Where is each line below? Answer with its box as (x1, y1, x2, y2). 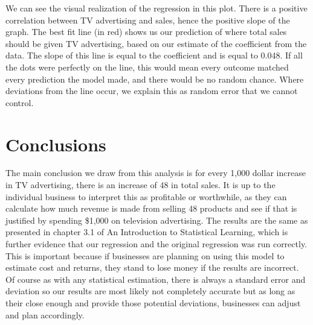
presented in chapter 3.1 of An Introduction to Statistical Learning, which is (5, 226, 288, 238)
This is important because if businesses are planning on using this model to (5, 249, 285, 262)
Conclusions (5, 131, 106, 156)
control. (5, 96, 34, 109)
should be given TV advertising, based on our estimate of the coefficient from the (5, 37, 307, 49)
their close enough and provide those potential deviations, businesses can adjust (5, 297, 301, 309)
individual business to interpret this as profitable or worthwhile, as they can (5, 190, 287, 203)
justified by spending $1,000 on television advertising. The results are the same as (5, 213, 308, 226)
